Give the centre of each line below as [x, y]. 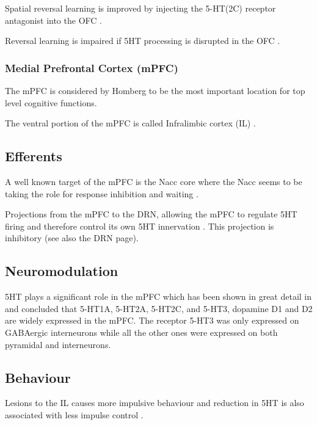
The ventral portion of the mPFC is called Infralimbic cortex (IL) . [130, 123]
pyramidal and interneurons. [58, 344]
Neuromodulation [62, 271]
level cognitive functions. [51, 102]
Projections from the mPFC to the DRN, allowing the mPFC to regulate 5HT [151, 214]
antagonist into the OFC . [53, 20]
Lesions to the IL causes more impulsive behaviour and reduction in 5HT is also [155, 403]
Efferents [34, 156]
